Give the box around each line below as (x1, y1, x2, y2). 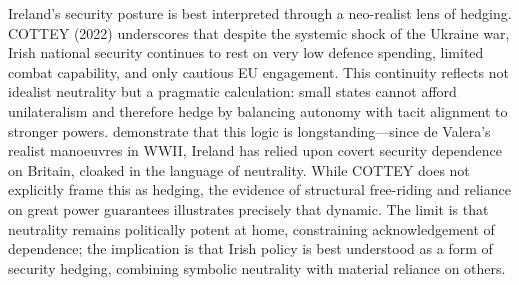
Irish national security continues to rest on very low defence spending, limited (8, 42, 484, 63)
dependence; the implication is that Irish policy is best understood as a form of (8, 238, 493, 259)
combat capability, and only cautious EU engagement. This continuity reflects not (8, 61, 509, 82)
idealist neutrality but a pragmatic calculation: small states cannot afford (8, 81, 457, 102)
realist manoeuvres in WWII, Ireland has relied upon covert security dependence (8, 140, 503, 161)
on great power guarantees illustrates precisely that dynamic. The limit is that (8, 198, 489, 219)
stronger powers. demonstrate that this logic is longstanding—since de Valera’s (8, 120, 491, 141)
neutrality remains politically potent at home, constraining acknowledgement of (8, 218, 495, 239)
